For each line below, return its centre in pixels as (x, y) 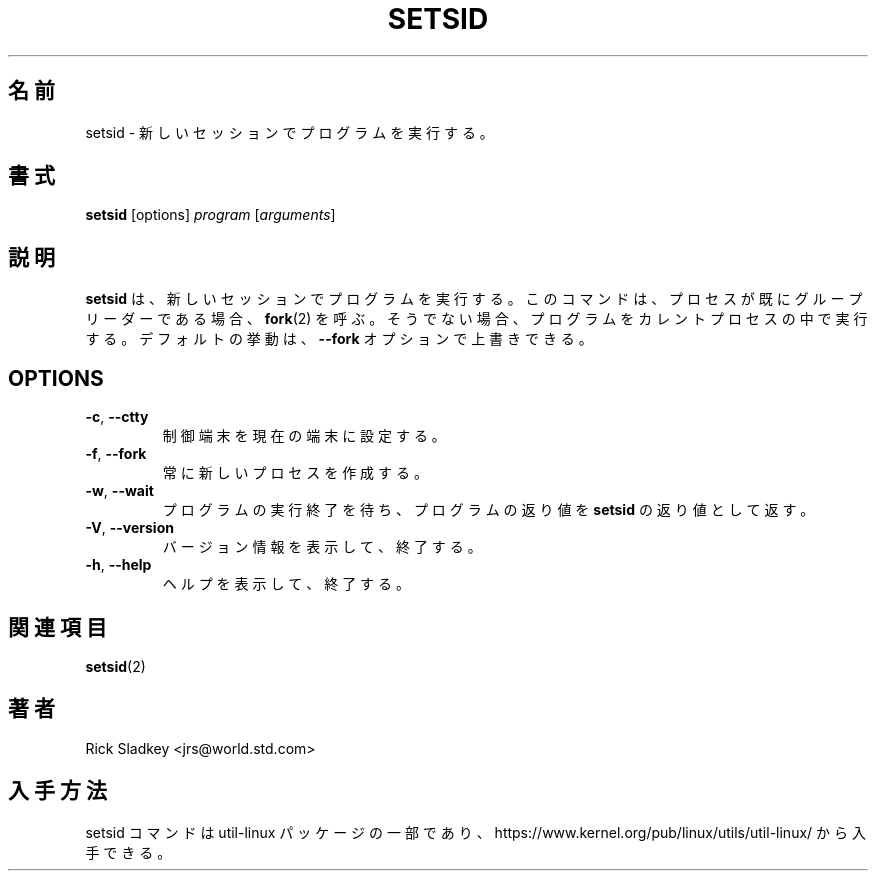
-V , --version (129, 528)
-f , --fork (116, 454)
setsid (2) (115, 666)
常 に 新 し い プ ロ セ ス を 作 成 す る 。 (295, 473)
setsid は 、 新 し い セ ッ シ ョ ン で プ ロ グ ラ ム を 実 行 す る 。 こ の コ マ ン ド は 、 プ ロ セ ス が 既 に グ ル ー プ (474, 299)
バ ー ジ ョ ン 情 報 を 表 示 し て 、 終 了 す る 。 (322, 547)
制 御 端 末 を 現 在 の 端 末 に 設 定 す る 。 (304, 436)
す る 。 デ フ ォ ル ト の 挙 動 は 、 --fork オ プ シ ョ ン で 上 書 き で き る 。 (339, 339)
